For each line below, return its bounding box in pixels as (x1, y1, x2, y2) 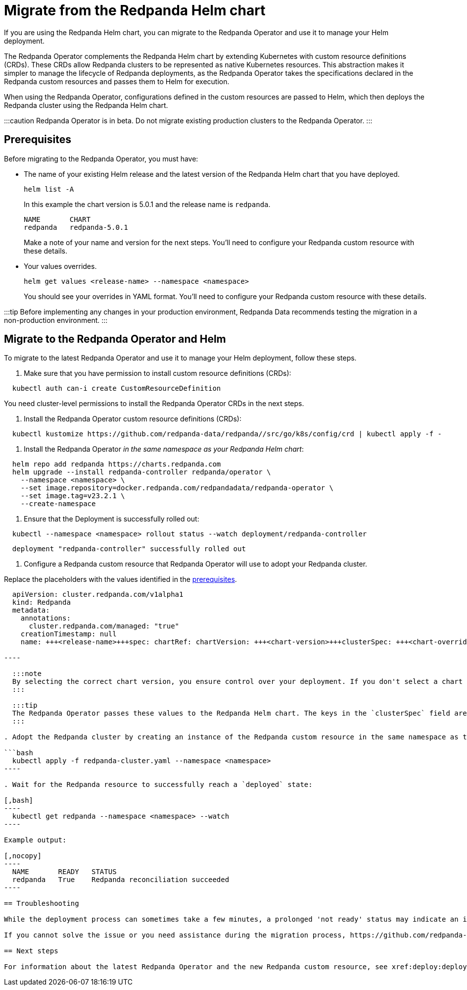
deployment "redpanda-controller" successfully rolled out (12, 545, 246, 553)
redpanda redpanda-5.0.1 (24, 223, 128, 231)
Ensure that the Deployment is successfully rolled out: (24, 515, 199, 523)
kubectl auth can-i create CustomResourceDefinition (12, 384, 221, 393)
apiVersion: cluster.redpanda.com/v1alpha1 (12, 590, 184, 599)
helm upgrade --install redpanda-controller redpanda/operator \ (12, 468, 271, 476)
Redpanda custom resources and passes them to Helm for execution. (4, 77, 230, 86)
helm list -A (24, 185, 74, 193)
